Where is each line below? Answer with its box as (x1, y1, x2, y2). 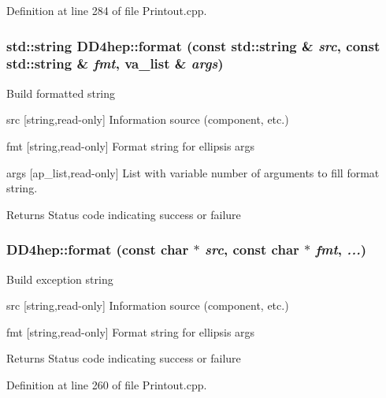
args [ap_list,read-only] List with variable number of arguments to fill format (6, 164, 380, 180)
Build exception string (6, 270, 113, 287)
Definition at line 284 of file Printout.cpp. (6, 2, 207, 18)
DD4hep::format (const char (6, 240, 189, 259)
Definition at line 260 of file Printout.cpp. (6, 376, 207, 392)
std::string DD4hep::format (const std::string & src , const (6, 35, 380, 55)
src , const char (204, 240, 299, 259)
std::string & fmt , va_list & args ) (6, 54, 224, 73)
